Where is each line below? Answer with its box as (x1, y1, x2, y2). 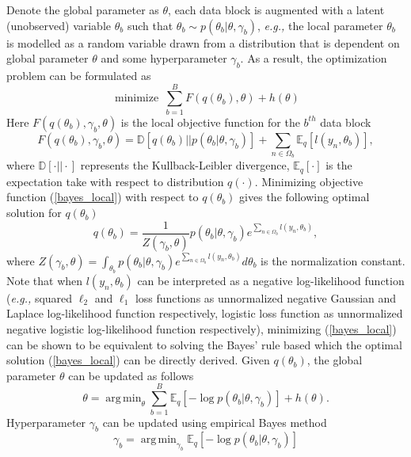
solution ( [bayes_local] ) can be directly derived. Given (6, 352, 270, 368)
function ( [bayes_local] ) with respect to (6, 189, 199, 205)
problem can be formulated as (6, 67, 151, 83)
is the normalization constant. (261, 252, 405, 268)
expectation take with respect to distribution (6, 173, 224, 189)
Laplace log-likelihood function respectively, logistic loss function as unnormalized (6, 305, 403, 322)
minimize (114, 93, 159, 105)
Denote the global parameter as (6, 2, 159, 17)
